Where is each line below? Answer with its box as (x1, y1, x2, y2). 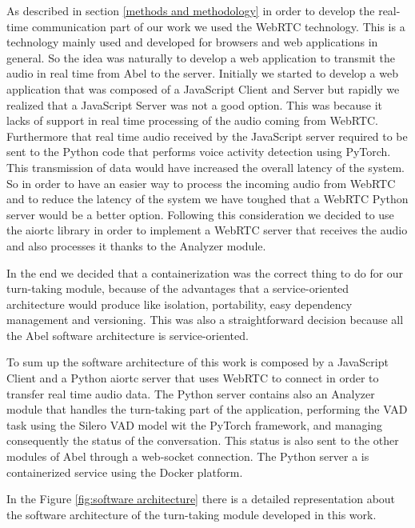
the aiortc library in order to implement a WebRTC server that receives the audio (6, 222, 408, 238)
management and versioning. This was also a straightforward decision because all (6, 311, 404, 328)
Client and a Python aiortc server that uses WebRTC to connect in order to (6, 370, 379, 386)
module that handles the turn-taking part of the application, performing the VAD (6, 401, 408, 418)
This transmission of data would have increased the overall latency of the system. (6, 158, 405, 175)
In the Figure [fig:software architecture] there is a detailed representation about (6, 490, 396, 507)
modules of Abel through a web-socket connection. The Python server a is (6, 448, 369, 465)
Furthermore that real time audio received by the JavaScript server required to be (6, 127, 408, 144)
